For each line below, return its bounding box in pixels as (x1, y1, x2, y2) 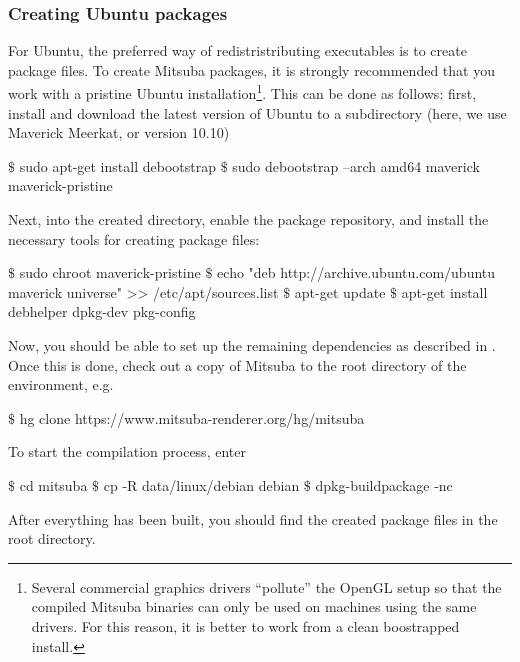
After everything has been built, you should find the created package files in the (8, 508, 498, 529)
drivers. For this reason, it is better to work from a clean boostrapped (31, 615, 460, 636)
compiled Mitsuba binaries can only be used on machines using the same (31, 596, 477, 617)
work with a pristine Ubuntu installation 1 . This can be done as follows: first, (8, 80, 477, 104)
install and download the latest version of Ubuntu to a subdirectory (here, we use (8, 102, 507, 123)
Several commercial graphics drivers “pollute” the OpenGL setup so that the (31, 576, 502, 597)
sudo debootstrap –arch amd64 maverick (232, 155, 480, 176)
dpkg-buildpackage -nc (315, 474, 453, 495)
